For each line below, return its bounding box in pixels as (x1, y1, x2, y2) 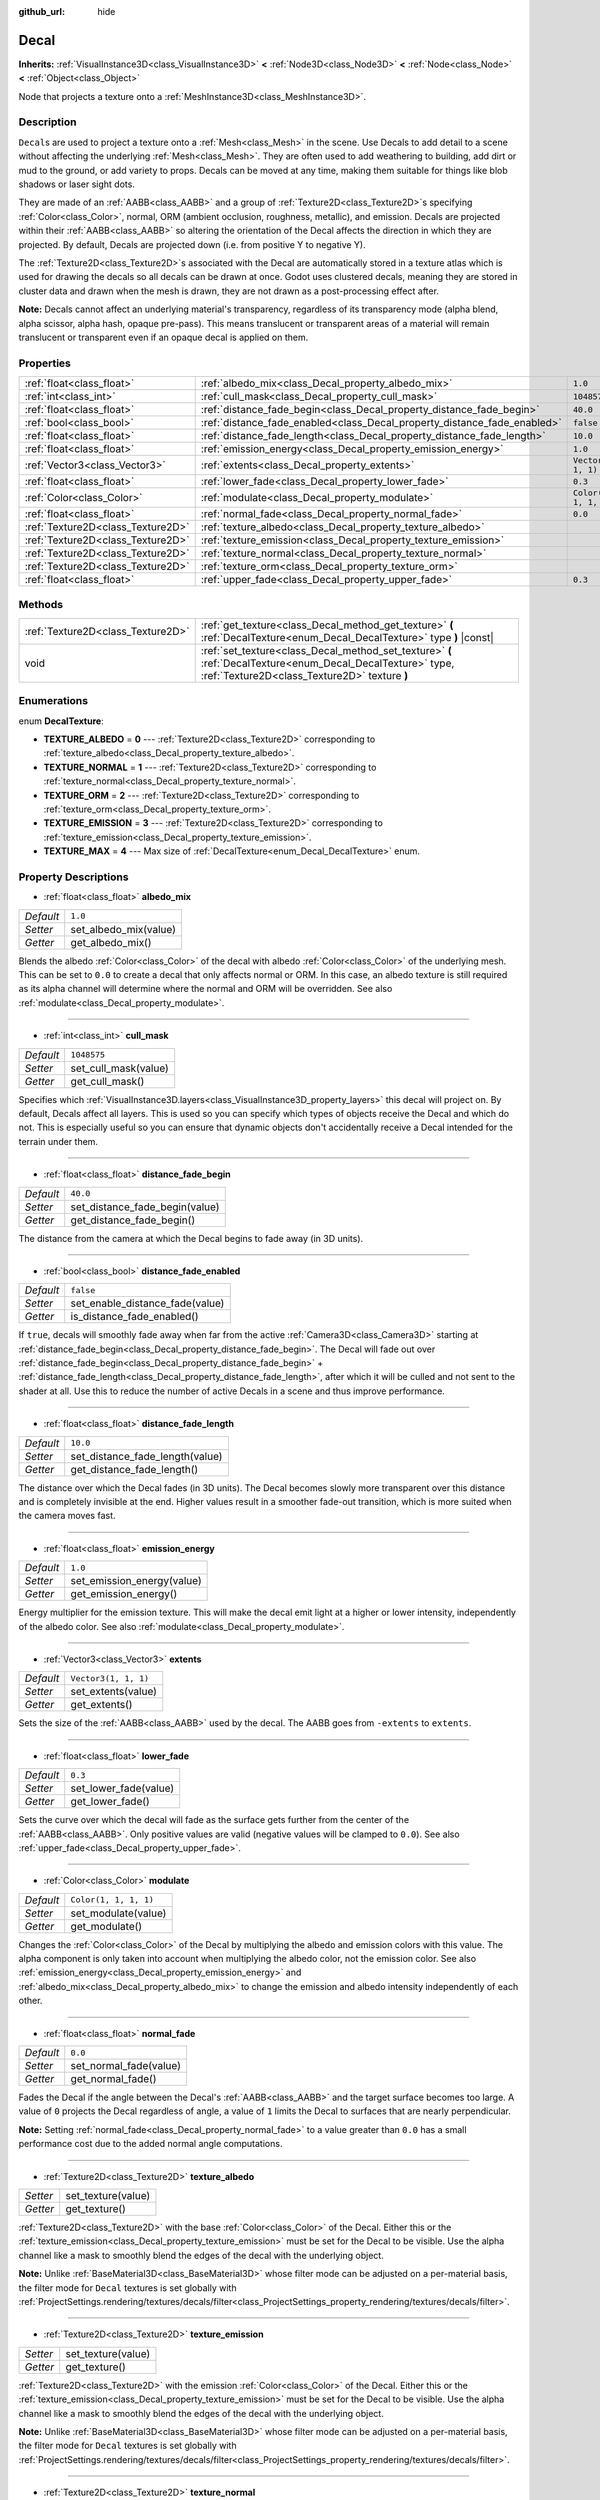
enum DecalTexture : (18, 715, 104, 727)
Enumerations (18, 694, 89, 708)
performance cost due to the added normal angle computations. (18, 2138, 283, 2150)
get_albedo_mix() (70, 935, 152, 949)
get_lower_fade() (70, 1795, 150, 1809)
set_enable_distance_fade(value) (70, 1296, 225, 1310)
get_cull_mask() (70, 1074, 145, 1088)
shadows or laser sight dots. (18, 178, 135, 190)
